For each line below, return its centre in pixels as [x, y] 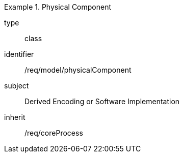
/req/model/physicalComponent [78, 70]
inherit [15, 117]
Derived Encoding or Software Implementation [102, 101]
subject [17, 86]
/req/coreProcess [54, 133]
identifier [19, 54]
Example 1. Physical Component [58, 7]
